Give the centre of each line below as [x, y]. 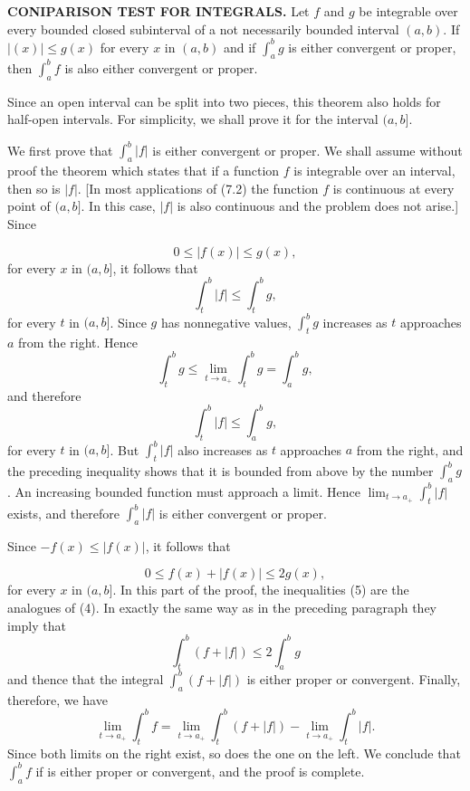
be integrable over [408, 11]
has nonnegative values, [226, 322]
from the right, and [410, 449]
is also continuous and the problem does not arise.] [318, 206]
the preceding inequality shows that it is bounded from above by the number [221, 470]
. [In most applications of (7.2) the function [198, 188]
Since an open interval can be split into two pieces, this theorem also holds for [224, 101]
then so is [34, 188]
